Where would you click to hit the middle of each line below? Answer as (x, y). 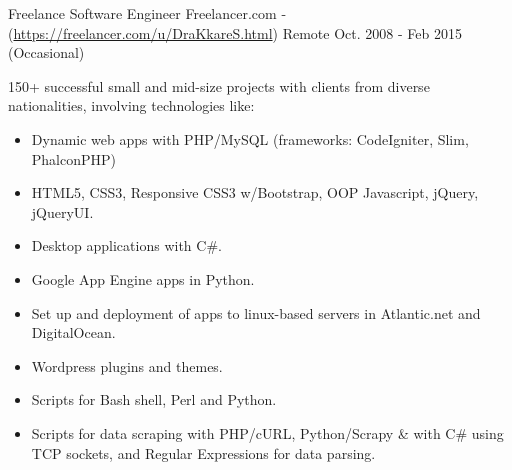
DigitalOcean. (73, 332)
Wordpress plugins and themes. (127, 365)
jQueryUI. (62, 211)
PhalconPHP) (74, 158)
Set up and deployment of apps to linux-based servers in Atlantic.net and (256, 312)
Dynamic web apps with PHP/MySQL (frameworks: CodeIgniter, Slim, (250, 138)
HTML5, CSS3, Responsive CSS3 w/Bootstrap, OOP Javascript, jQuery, (255, 192)
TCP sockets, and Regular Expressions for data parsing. (203, 452)
